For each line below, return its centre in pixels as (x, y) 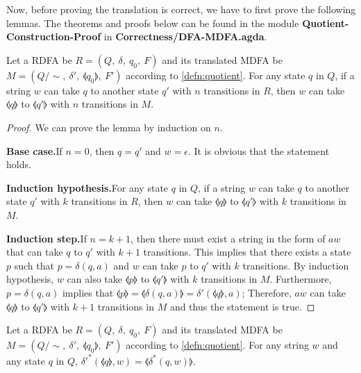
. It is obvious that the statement (259, 150)
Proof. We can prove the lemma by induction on (109, 127)
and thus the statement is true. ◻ (242, 306)
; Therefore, (267, 292)
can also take (94, 279)
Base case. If (34, 150)
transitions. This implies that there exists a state (247, 252)
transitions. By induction (296, 265)
